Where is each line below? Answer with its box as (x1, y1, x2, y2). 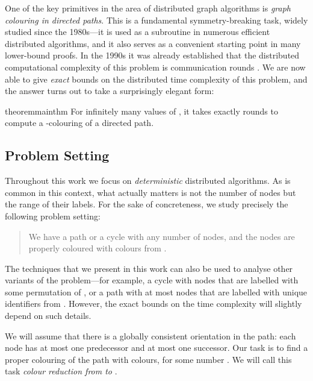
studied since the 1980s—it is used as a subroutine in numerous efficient (5, 25, 270, 38)
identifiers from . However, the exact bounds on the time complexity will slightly (5, 297, 302, 310)
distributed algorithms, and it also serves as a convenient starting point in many (5, 37, 301, 49)
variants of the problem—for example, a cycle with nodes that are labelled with (5, 274, 299, 286)
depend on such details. (5, 309, 91, 322)
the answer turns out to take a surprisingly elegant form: (5, 84, 214, 97)
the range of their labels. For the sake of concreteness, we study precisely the (5, 198, 288, 210)
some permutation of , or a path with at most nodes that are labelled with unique (5, 285, 308, 298)
